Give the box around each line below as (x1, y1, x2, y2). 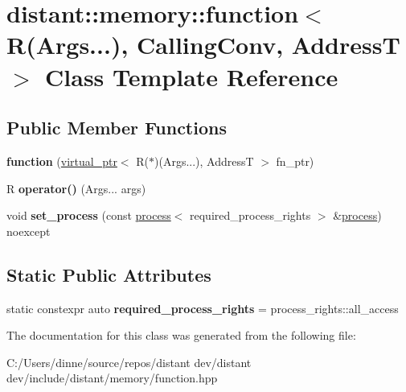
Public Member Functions (6, 115, 227, 140)
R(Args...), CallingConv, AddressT (6, 28, 400, 61)
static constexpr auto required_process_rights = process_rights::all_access (6, 299, 399, 316)
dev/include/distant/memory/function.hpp (6, 369, 218, 386)
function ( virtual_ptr (6, 152, 117, 169)
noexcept (6, 222, 51, 239)
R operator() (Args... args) (6, 179, 146, 196)
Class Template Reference (45, 60, 338, 93)
